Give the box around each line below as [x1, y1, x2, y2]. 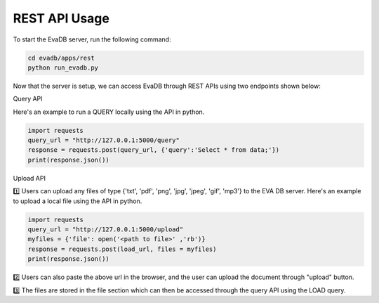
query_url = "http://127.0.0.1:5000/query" [27, 136, 180, 144]
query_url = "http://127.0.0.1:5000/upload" [27, 225, 184, 233]
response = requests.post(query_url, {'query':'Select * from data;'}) [27, 146, 280, 154]
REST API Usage [13, 11, 110, 26]
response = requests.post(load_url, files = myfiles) [27, 245, 217, 253]
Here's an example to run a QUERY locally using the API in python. [13, 108, 205, 116]
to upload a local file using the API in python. [13, 197, 142, 205]
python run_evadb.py [27, 63, 98, 72]
